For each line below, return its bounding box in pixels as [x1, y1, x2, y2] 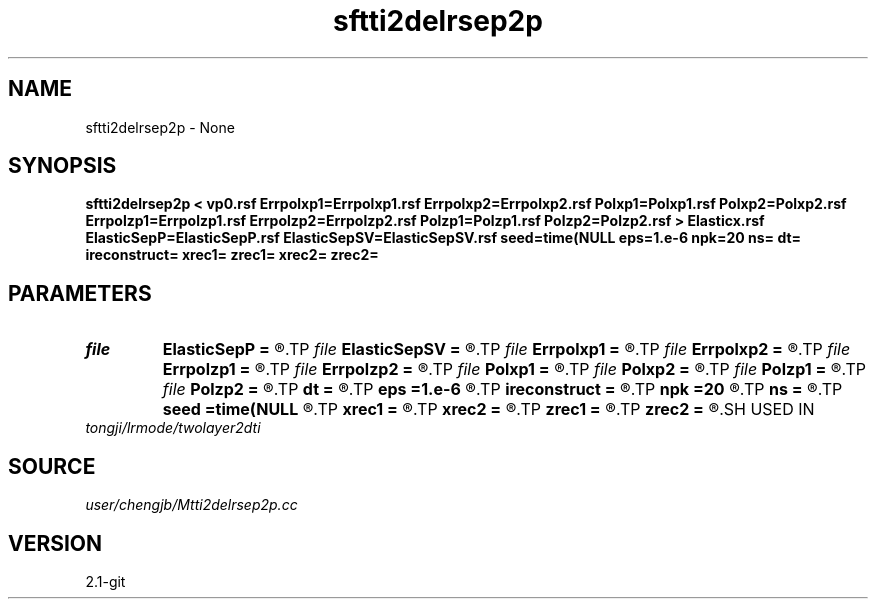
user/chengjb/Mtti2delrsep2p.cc [85, 496, 298, 514]
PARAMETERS [8, 280, 152, 306]
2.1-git [85, 572, 126, 590]
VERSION [8, 530, 103, 556]
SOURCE [8, 453, 96, 479]
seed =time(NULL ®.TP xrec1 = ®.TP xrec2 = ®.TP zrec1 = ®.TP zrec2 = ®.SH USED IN [162, 399, 815, 420]
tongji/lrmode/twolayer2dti [85, 419, 261, 437]
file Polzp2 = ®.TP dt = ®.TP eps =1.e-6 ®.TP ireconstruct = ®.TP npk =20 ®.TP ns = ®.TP [162, 379, 843, 400]
